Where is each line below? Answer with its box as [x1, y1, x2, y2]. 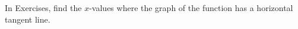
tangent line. [5, 13, 50, 25]
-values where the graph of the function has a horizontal [89, 2, 293, 13]
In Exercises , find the [5, 2, 82, 13]
